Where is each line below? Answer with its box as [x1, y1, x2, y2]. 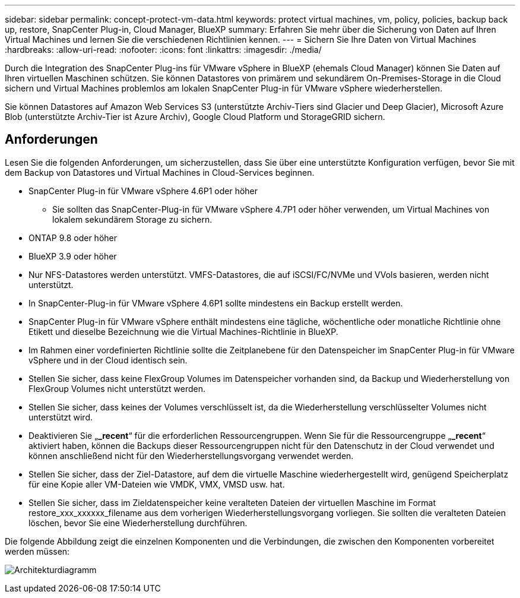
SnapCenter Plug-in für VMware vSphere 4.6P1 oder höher [28, 185, 258, 196]
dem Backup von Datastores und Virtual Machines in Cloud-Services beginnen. [5, 167, 315, 178]
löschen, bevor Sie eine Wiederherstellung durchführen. [28, 517, 248, 528]
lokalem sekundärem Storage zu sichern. [52, 214, 213, 224]
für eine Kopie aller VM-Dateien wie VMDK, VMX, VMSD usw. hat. [28, 479, 285, 489]
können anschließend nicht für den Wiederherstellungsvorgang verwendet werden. [28, 450, 354, 461]
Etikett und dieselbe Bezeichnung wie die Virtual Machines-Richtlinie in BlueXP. [28, 326, 338, 337]
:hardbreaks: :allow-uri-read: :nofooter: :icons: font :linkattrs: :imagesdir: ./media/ [5, 45, 322, 55]
